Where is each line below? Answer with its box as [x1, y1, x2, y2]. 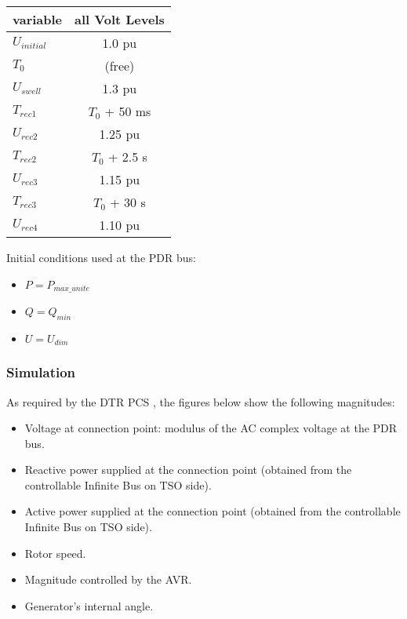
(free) [104, 56, 135, 75]
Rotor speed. [24, 544, 86, 561]
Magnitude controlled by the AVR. [24, 571, 192, 588]
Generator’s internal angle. [24, 597, 154, 614]
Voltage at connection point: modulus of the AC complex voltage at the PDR [24, 420, 398, 436]
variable [13, 10, 63, 28]
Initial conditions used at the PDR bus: [6, 249, 196, 265]
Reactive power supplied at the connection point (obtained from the [24, 461, 352, 478]
